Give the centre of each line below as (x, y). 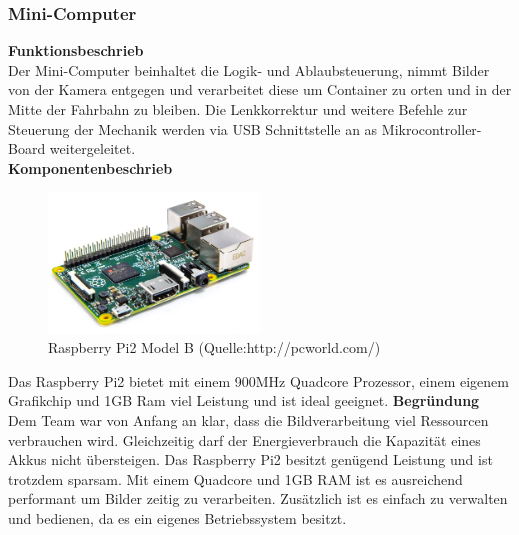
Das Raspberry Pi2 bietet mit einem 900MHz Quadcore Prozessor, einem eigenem (258, 380)
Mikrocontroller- (431, 128)
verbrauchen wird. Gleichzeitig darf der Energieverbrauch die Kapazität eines (244, 439)
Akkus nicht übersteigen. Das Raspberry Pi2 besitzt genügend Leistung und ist (250, 459)
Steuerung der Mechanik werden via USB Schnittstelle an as (193, 128)
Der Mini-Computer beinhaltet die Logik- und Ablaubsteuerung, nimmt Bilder (249, 69)
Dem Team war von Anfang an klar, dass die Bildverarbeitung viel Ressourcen (248, 419)
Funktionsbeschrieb (76, 50)
